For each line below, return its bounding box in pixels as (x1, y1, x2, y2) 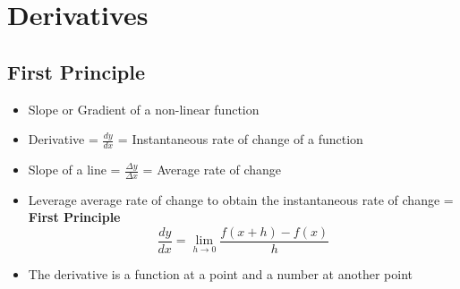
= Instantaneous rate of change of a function (117, 130, 363, 149)
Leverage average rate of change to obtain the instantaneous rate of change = (28, 190, 454, 208)
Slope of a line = (28, 160, 121, 178)
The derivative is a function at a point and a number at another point (28, 265, 413, 284)
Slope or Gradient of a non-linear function (28, 99, 260, 118)
